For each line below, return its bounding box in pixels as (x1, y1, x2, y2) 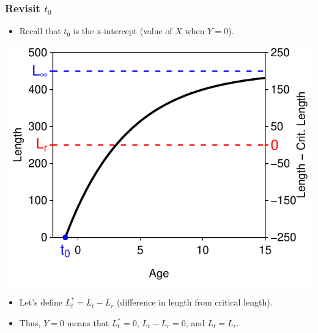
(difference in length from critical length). (117, 296, 273, 309)
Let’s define (19, 296, 63, 309)
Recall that (19, 24, 61, 37)
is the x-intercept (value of (73, 24, 172, 37)
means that (67, 317, 109, 329)
